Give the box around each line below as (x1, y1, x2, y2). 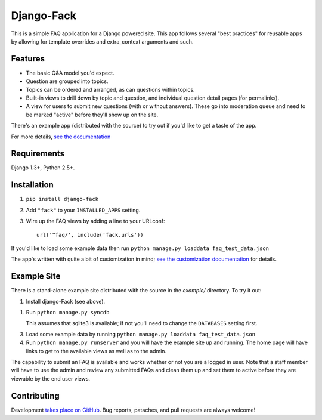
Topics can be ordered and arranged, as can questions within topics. (26, 86, 195, 93)
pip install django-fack (26, 196, 98, 203)
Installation (11, 180, 54, 190)
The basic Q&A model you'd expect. (26, 69, 114, 76)
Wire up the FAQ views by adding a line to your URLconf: (26, 218, 165, 225)
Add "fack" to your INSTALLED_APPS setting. (26, 206, 141, 214)
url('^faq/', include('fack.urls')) (36, 231, 144, 238)
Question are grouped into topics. (26, 78, 109, 85)
